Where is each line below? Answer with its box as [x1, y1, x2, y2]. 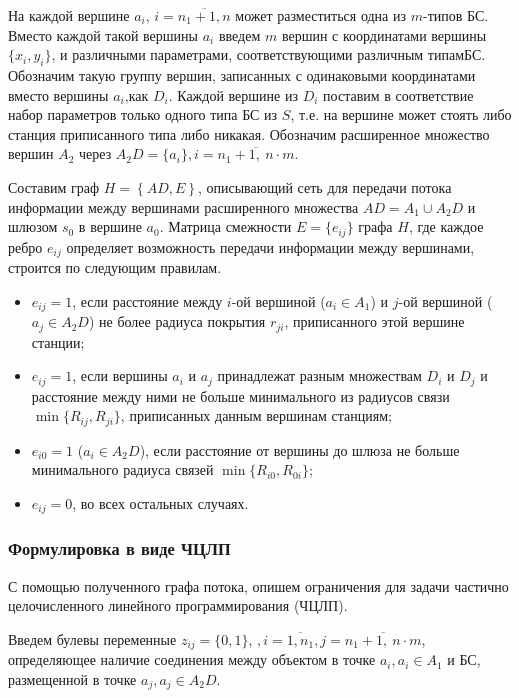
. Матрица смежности [159, 216, 292, 237]
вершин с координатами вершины [281, 24, 487, 45]
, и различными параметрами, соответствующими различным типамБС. [51, 44, 486, 65]
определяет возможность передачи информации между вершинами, [66, 236, 475, 257]
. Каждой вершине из [168, 84, 298, 105]
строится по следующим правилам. [8, 257, 222, 278]
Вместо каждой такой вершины [8, 24, 198, 45]
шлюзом [8, 216, 58, 237]
